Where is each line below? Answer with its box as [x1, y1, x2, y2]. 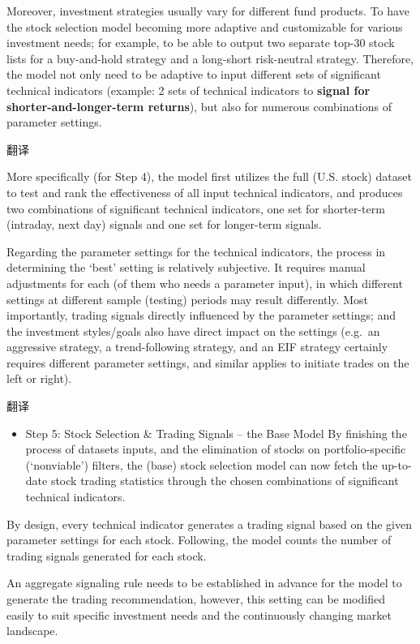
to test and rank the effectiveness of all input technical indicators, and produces [6, 183, 403, 200]
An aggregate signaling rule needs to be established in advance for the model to [6, 574, 402, 591]
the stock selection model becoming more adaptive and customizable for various [6, 18, 403, 35]
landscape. [6, 622, 58, 639]
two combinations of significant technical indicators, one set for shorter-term [6, 200, 385, 217]
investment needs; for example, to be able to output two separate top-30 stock [6, 34, 395, 51]
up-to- [381, 456, 412, 473]
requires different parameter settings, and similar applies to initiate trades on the [6, 354, 409, 371]
